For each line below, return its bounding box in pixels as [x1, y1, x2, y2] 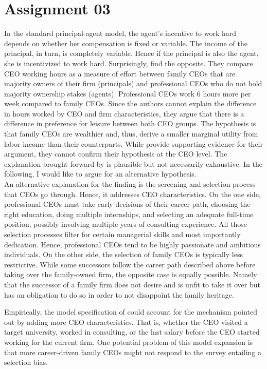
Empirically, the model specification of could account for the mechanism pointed [4, 306, 258, 317]
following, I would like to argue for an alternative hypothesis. [4, 168, 197, 179]
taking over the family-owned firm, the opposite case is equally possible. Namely [4, 269, 257, 280]
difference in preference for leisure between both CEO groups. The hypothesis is [4, 118, 256, 129]
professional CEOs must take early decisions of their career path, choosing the [4, 199, 251, 209]
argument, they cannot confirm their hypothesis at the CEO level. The [4, 148, 227, 159]
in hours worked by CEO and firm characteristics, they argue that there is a [4, 108, 244, 119]
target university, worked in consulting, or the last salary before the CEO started [4, 326, 260, 337]
